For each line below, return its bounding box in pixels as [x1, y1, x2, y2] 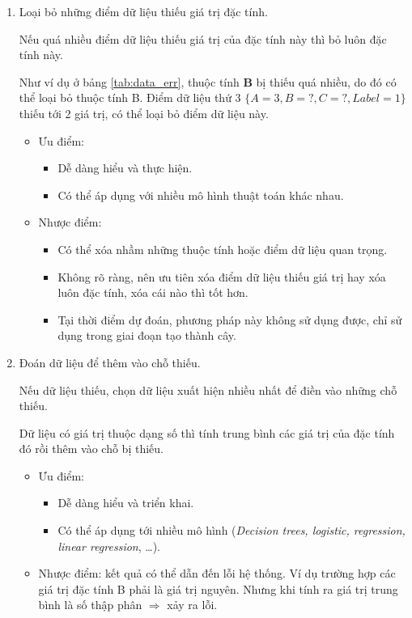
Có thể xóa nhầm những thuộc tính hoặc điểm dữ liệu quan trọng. [57, 240, 388, 257]
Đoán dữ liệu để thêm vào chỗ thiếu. [19, 353, 201, 370]
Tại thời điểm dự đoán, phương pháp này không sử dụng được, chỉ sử [57, 311, 402, 328]
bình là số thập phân [38, 596, 142, 613]
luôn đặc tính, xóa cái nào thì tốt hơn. [57, 284, 248, 301]
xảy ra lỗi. [167, 596, 218, 613]
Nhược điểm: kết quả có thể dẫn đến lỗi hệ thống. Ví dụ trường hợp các [38, 565, 396, 582]
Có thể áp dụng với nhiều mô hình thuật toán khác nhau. [57, 186, 344, 203]
